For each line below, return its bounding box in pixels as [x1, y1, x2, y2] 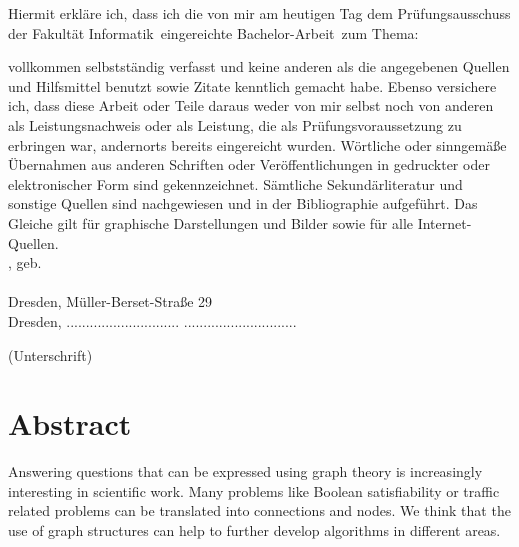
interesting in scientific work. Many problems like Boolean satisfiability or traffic [8, 480, 500, 501]
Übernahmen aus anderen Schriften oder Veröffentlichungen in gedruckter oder [8, 154, 490, 175]
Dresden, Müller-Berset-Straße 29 [8, 291, 213, 312]
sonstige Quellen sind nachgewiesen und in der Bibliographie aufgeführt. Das [8, 193, 478, 214]
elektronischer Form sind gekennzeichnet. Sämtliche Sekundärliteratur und [8, 173, 463, 194]
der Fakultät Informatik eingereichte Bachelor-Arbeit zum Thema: [8, 22, 419, 43]
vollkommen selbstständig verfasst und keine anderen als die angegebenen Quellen [8, 56, 510, 77]
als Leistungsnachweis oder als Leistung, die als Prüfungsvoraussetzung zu [8, 114, 462, 135]
